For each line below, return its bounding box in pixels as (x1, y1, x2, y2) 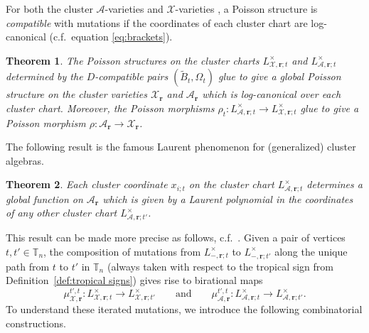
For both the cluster (6, 1, 93, 16)
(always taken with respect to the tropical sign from (107, 258, 333, 273)
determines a (306, 177, 363, 192)
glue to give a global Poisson (218, 69, 341, 84)
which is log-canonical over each (202, 87, 341, 102)
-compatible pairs (95, 69, 169, 84)
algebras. (6, 153, 44, 168)
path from (6, 258, 50, 273)
